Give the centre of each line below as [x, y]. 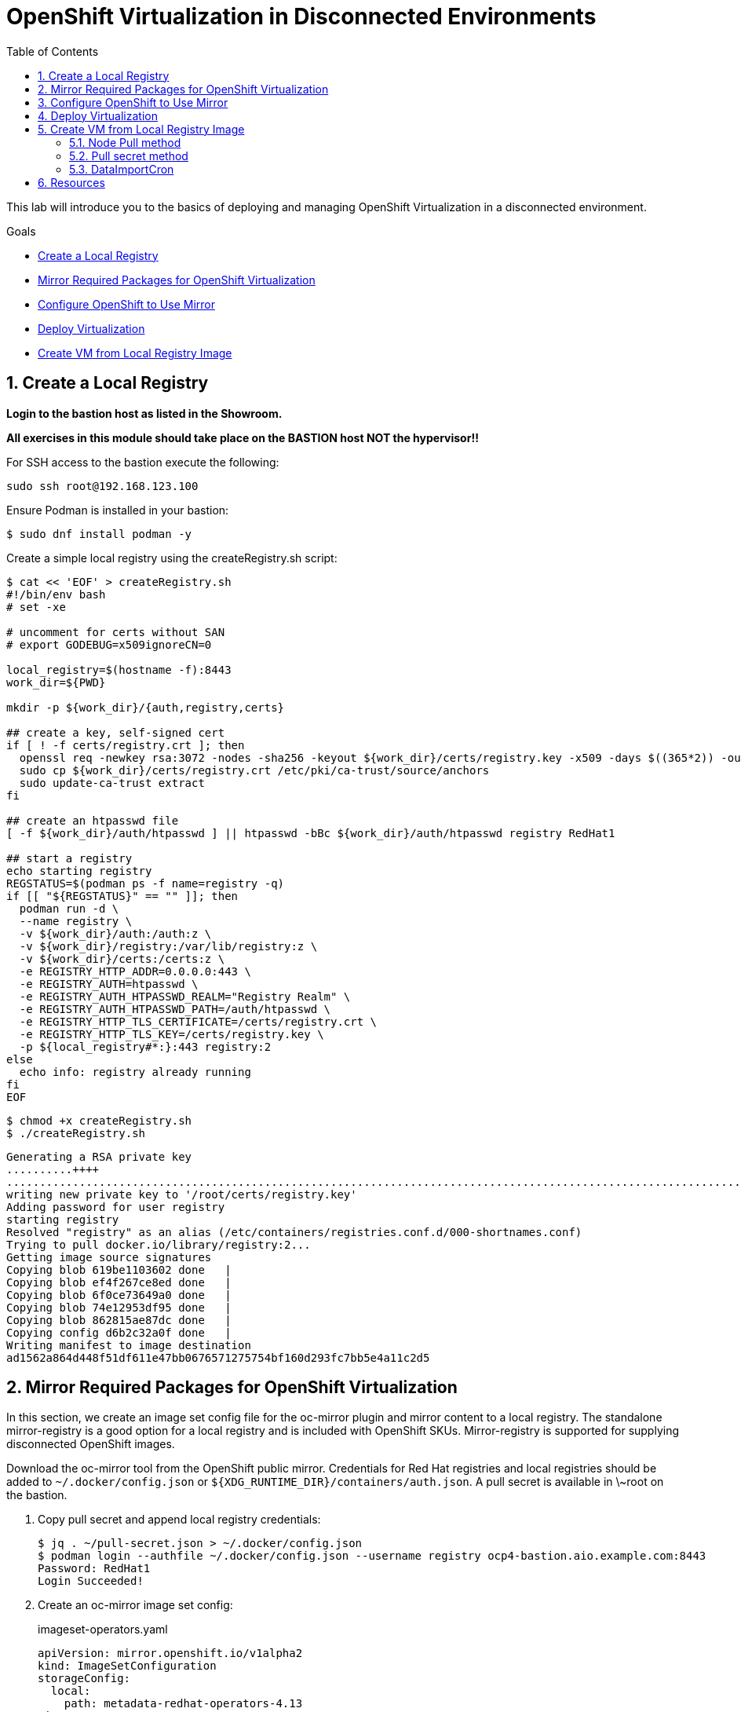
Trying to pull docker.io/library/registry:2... [159, 1244]
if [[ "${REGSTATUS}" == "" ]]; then [122, 896]
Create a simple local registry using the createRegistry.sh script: [172, 558]
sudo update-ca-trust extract [112, 783]
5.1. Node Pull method [125, 142]
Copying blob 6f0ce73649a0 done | [119, 1295]
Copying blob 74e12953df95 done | [119, 1307]
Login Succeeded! [91, 1581]
